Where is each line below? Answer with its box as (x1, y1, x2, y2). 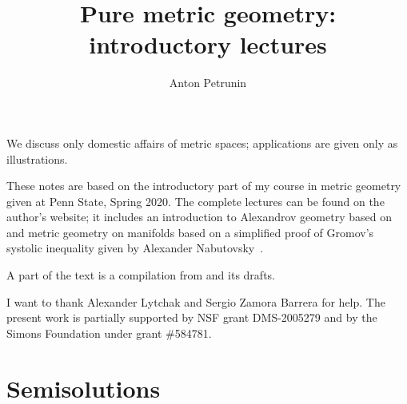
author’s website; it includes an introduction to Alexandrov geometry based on (6, 208, 392, 225)
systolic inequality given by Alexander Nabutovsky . (6, 240, 264, 256)
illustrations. (6, 150, 68, 167)
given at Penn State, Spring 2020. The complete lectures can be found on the (6, 192, 385, 209)
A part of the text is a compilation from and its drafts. (6, 267, 275, 283)
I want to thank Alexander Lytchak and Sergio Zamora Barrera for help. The (6, 293, 385, 310)
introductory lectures (89, 28, 327, 61)
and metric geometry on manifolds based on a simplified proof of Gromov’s (6, 224, 374, 240)
